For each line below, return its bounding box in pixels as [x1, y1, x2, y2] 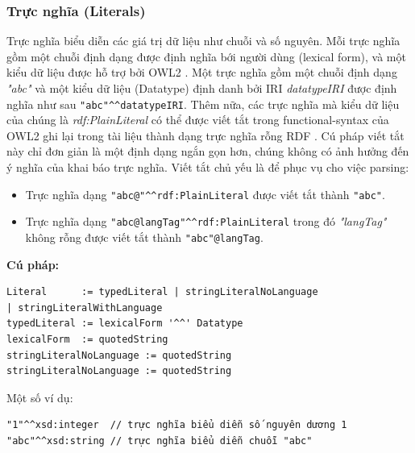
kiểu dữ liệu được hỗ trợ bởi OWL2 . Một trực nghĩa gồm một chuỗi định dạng [6, 64, 397, 81]
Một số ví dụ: [6, 389, 73, 405]
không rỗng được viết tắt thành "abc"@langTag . [25, 228, 264, 245]
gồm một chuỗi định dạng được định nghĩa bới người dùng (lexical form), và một [6, 48, 406, 64]
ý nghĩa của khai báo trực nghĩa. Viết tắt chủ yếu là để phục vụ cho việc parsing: [6, 159, 409, 176]
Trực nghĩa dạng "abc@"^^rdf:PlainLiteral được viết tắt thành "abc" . [25, 185, 385, 202]
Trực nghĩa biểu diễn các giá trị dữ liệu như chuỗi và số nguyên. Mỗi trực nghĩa [6, 32, 400, 49]
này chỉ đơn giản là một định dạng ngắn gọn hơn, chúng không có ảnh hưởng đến [6, 143, 409, 160]
